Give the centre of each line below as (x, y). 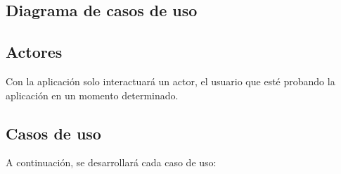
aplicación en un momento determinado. (92, 95)
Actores (34, 52)
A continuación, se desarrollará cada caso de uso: (111, 162)
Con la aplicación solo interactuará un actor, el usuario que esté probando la (170, 81)
